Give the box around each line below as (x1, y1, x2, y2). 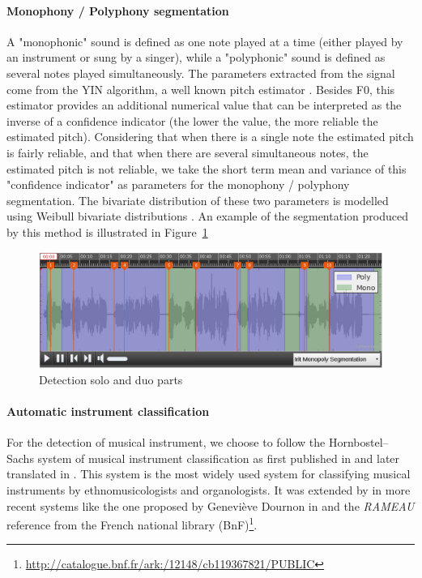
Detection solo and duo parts (39, 370, 183, 387)
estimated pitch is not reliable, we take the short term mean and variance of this (6, 160, 407, 177)
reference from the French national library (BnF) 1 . (6, 514, 258, 533)
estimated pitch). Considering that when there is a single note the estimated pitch (6, 128, 414, 145)
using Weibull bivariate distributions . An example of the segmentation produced (6, 208, 408, 225)
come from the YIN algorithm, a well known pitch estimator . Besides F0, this (6, 80, 395, 97)
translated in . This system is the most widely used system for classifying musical (6, 465, 411, 482)
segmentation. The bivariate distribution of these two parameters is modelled (6, 191, 389, 208)
